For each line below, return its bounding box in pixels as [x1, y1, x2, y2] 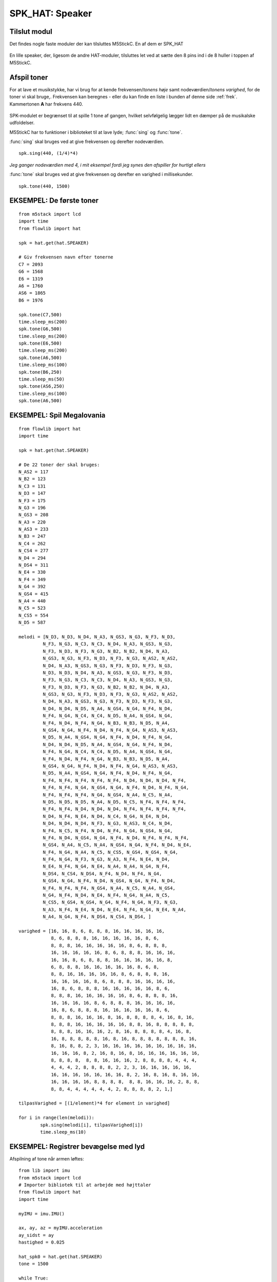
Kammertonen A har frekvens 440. [9, 101, 83, 107]
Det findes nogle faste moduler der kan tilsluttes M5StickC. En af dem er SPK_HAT [9, 41, 184, 47]
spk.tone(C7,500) [18, 312, 62, 317]
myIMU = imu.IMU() [18, 1211, 65, 1216]
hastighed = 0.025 [18, 1239, 65, 1246]
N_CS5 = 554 [18, 612, 49, 618]
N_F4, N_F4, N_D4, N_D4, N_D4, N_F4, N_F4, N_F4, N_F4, [43, 806, 187, 812]
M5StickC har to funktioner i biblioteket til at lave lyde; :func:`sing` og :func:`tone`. [9, 129, 183, 135]
